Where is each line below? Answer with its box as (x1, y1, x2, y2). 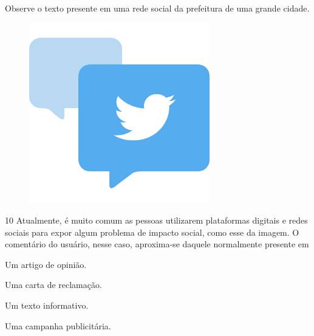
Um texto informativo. (5, 298, 89, 311)
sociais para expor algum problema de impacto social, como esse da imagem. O (5, 225, 299, 238)
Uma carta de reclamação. (5, 278, 102, 291)
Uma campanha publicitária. (5, 319, 111, 332)
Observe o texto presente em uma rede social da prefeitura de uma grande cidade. (5, 2, 310, 14)
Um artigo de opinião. (5, 258, 87, 270)
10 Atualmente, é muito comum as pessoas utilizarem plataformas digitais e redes (5, 213, 308, 226)
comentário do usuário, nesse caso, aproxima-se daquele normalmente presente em (5, 238, 309, 250)
